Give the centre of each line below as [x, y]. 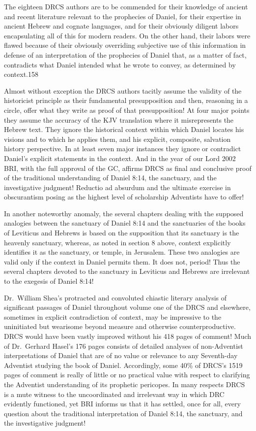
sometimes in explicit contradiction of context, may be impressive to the [113, 316]
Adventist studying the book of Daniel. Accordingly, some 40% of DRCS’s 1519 [123, 365]
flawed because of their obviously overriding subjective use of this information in [125, 45]
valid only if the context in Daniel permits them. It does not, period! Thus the [122, 261]
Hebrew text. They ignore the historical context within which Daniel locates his [124, 129]
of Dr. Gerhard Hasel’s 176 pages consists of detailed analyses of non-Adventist [124, 346]
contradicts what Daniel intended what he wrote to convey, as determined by [120, 64]
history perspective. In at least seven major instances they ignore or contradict [123, 149]
